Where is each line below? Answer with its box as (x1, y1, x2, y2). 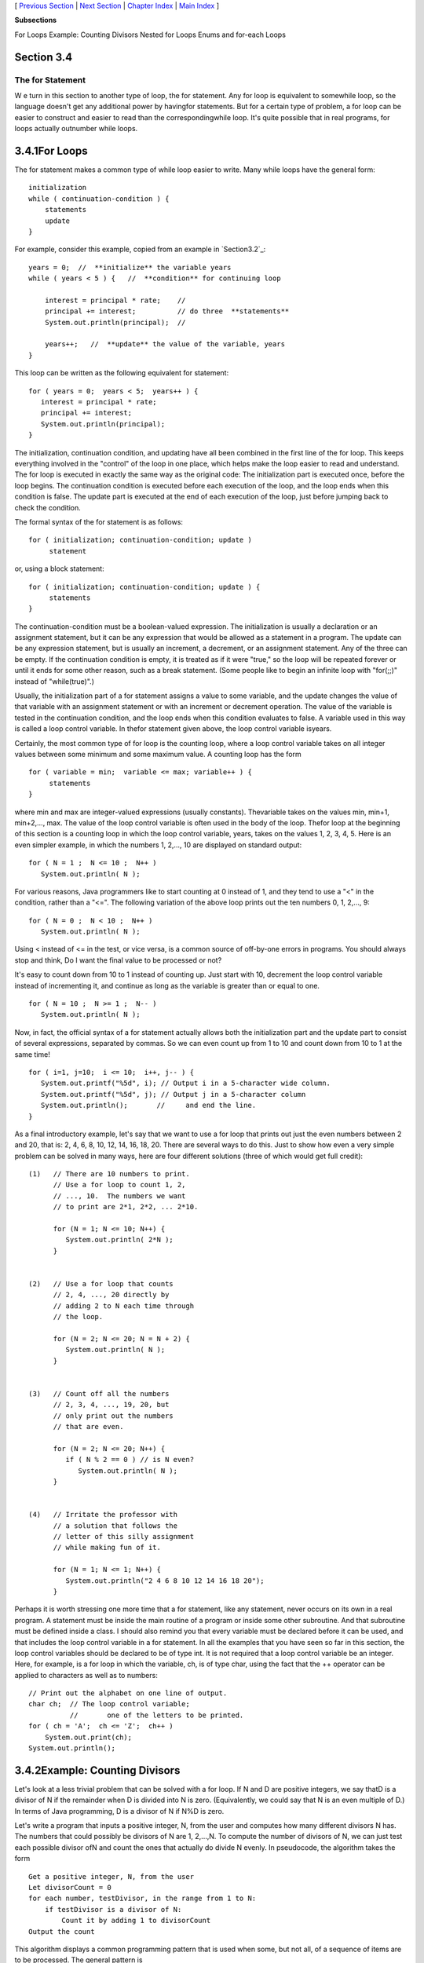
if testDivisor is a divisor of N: (44, 1905, 182, 1914)
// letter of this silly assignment (53, 1532, 195, 1541)
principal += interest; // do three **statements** (44, 307, 290, 316)
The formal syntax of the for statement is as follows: (14, 517, 184, 526)
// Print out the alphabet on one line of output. (28, 1689, 228, 1698)
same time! (14, 1049, 51, 1059)
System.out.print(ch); (44, 1732, 133, 1742)
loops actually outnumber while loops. (14, 124, 138, 133)
